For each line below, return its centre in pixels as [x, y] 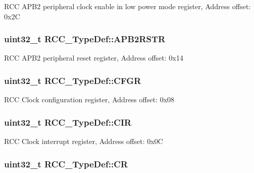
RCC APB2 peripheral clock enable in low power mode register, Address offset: [128, 6]
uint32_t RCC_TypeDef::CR [66, 164]
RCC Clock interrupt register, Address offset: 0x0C [84, 141]
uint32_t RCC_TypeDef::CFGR [73, 80]
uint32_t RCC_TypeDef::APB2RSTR [85, 39]
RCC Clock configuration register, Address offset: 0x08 [89, 99]
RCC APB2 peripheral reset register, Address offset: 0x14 [94, 58]
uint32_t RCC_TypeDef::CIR [68, 122]
